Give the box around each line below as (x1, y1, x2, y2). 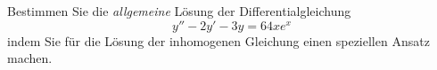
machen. (7, 49, 53, 67)
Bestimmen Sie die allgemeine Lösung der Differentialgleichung (7, 2, 351, 19)
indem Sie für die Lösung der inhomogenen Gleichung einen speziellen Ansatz (7, 31, 430, 50)
